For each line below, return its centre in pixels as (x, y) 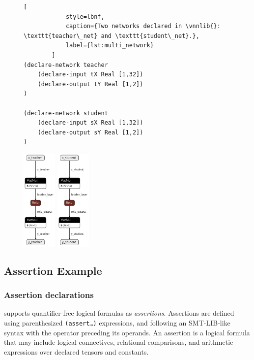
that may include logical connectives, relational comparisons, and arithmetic (119, 342)
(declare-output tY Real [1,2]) (90, 84)
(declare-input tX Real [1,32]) (90, 75)
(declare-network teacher (66, 65)
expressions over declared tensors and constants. (76, 351)
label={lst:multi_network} (110, 46)
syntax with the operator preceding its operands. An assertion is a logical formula (127, 332)
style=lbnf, (85, 16)
